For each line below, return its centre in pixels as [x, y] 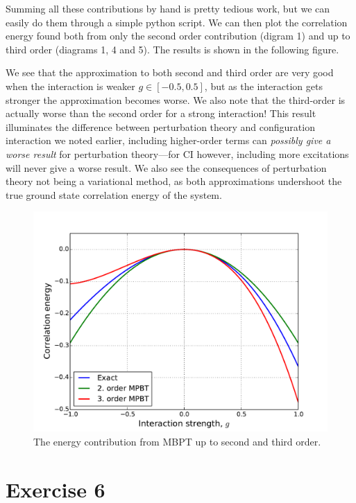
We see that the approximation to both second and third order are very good [170, 72]
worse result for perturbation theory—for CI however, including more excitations [177, 153]
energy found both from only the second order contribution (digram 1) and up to [178, 36]
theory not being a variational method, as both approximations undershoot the [174, 181]
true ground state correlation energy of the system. [114, 194]
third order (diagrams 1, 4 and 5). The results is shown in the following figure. [172, 49]
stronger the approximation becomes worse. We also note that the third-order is [176, 99]
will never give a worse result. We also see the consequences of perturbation [166, 167]
